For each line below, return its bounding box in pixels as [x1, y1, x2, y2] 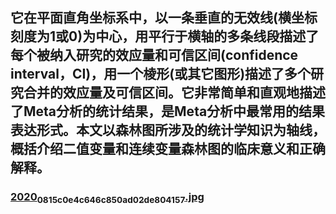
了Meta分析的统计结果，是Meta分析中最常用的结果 [10, 103, 326, 120]
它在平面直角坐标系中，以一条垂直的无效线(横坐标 [10, 9, 318, 27]
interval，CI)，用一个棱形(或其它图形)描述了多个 [10, 66, 312, 83]
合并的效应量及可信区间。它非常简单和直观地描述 [23, 84, 326, 102]
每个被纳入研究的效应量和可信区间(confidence [10, 47, 299, 64]
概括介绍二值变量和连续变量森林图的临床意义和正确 [10, 141, 326, 158]
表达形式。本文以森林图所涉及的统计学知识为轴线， [10, 122, 326, 139]
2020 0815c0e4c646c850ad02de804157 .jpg [10, 190, 205, 206]
